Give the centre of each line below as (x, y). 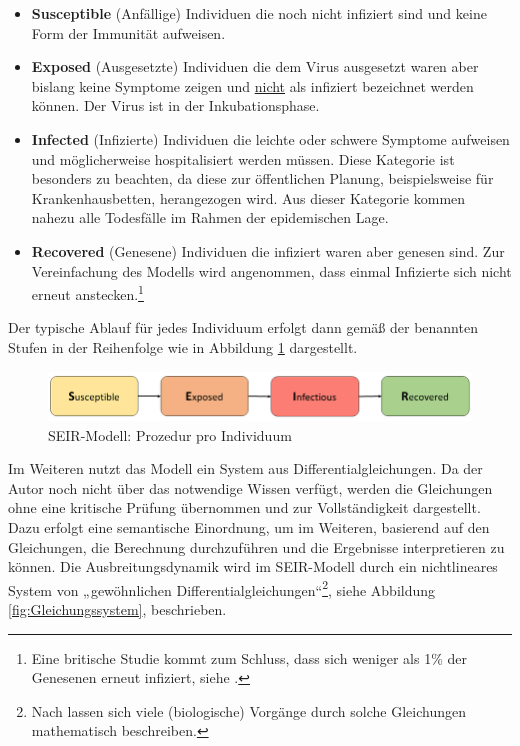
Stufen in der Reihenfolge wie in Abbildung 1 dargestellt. (183, 346)
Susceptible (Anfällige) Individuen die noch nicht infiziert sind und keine (259, 13)
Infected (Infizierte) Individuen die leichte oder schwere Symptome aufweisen (270, 138)
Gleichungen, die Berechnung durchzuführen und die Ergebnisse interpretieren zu (256, 546)
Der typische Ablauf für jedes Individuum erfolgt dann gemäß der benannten (243, 327)
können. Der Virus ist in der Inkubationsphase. (175, 105)
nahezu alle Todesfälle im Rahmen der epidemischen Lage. (210, 217)
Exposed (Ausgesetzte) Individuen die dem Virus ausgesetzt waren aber (255, 66)
